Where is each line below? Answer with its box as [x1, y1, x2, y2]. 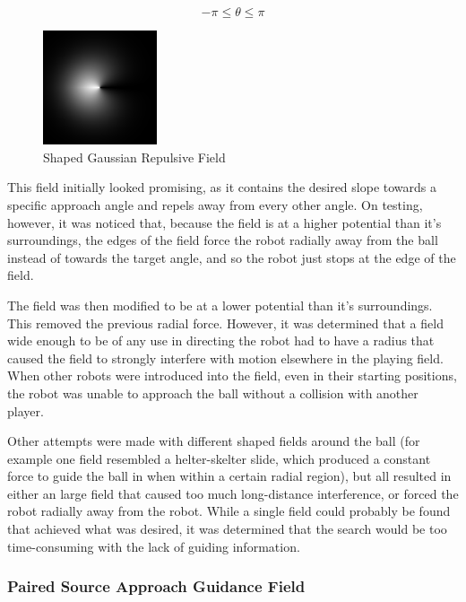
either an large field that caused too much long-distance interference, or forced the [7, 484, 459, 502]
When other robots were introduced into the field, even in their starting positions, [7, 366, 457, 385]
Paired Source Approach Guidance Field [7, 575, 306, 598]
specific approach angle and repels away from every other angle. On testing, [7, 195, 423, 214]
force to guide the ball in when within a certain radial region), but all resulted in [7, 467, 452, 485]
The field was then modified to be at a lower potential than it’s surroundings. [7, 295, 433, 314]
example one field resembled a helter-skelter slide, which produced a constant [7, 449, 431, 467]
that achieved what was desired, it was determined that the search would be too [7, 519, 447, 538]
